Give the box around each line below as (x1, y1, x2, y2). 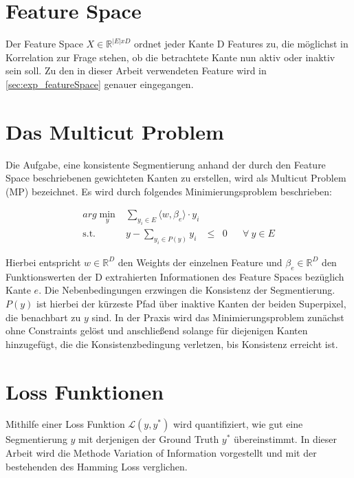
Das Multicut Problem (5, 117, 224, 145)
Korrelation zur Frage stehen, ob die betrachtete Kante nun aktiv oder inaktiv (5, 50, 335, 64)
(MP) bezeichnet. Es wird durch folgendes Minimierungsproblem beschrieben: (5, 184, 332, 198)
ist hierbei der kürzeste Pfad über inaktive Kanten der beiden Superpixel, (36, 296, 346, 310)
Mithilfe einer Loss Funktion (5, 417, 125, 431)
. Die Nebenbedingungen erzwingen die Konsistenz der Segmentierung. (38, 283, 335, 297)
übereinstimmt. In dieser (234, 432, 338, 446)
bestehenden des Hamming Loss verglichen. (5, 459, 188, 473)
